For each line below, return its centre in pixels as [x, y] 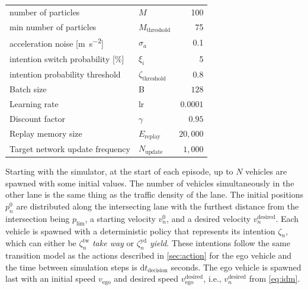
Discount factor [38, 118]
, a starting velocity [120, 218]
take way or [113, 243]
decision [158, 271]
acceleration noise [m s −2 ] [57, 43]
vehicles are [266, 171]
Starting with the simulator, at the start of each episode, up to [119, 171]
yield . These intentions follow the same [220, 243]
